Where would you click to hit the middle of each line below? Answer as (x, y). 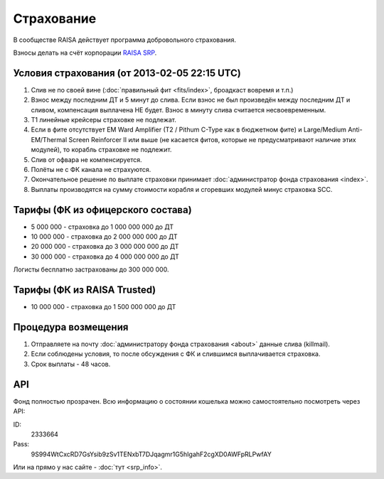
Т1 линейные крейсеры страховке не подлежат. (104, 120)
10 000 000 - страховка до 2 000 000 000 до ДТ (104, 237)
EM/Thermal (49, 139)
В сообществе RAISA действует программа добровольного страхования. (124, 40)
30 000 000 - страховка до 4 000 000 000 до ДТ (105, 257)
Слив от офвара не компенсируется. (86, 159)
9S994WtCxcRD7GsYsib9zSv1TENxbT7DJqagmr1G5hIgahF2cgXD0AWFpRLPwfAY (151, 454)
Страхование (55, 18)
